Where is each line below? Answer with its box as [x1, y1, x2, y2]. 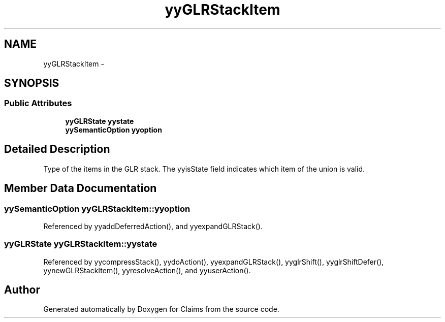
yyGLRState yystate [65, 116, 134, 125]
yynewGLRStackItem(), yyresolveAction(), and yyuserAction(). [43, 266, 251, 275]
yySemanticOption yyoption [65, 125, 162, 134]
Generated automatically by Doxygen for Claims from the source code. [43, 305, 279, 314]
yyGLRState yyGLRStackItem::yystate [4, 239, 157, 249]
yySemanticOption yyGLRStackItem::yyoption [4, 203, 190, 214]
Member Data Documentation [4, 182, 157, 195]
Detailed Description [4, 143, 110, 156]
